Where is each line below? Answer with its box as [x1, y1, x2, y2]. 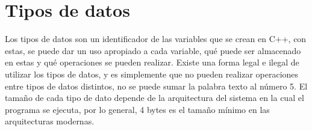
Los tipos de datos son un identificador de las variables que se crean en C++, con [5, 32, 307, 45]
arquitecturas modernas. [5, 115, 95, 127]
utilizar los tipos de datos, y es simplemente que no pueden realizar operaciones [5, 67, 299, 80]
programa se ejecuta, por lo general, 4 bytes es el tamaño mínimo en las [5, 103, 270, 115]
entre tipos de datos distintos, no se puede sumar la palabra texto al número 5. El [5, 79, 308, 92]
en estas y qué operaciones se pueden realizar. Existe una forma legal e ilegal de [5, 56, 299, 69]
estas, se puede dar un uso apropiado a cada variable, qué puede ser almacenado [5, 44, 301, 56]
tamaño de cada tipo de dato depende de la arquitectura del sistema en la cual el [5, 91, 304, 104]
